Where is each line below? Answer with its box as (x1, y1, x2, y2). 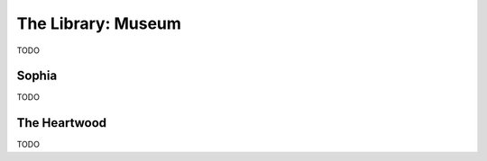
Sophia (16, 68, 58, 84)
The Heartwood (16, 115, 107, 130)
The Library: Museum (16, 13, 182, 33)
